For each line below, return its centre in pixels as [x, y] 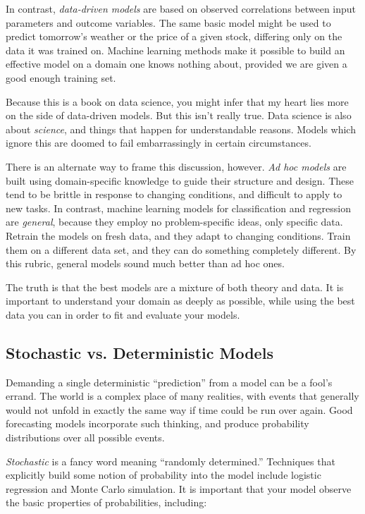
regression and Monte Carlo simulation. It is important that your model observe [179, 488]
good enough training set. [61, 77]
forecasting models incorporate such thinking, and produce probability [157, 423]
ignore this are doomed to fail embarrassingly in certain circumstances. [159, 143]
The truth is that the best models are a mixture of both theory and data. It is [175, 287]
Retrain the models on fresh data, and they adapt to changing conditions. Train [178, 235]
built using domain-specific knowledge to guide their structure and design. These [180, 180]
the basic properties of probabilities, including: [106, 502]
